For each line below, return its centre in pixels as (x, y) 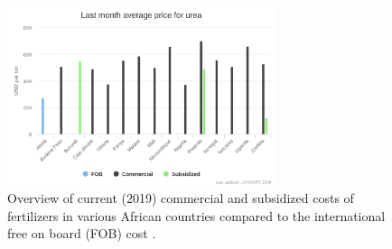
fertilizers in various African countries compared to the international (196, 215)
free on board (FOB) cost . (82, 233)
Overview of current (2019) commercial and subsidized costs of (181, 198)
